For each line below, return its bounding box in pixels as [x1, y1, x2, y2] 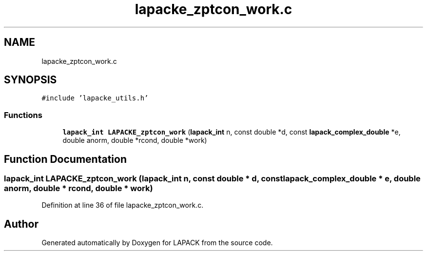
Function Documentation [4, 153, 127, 165]
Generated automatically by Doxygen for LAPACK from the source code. [41, 238, 273, 247]
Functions [4, 110, 42, 120]
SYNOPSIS [4, 74, 57, 86]
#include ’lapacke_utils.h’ [41, 94, 149, 102]
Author [4, 217, 39, 230]
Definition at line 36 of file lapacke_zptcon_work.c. [41, 201, 204, 210]
